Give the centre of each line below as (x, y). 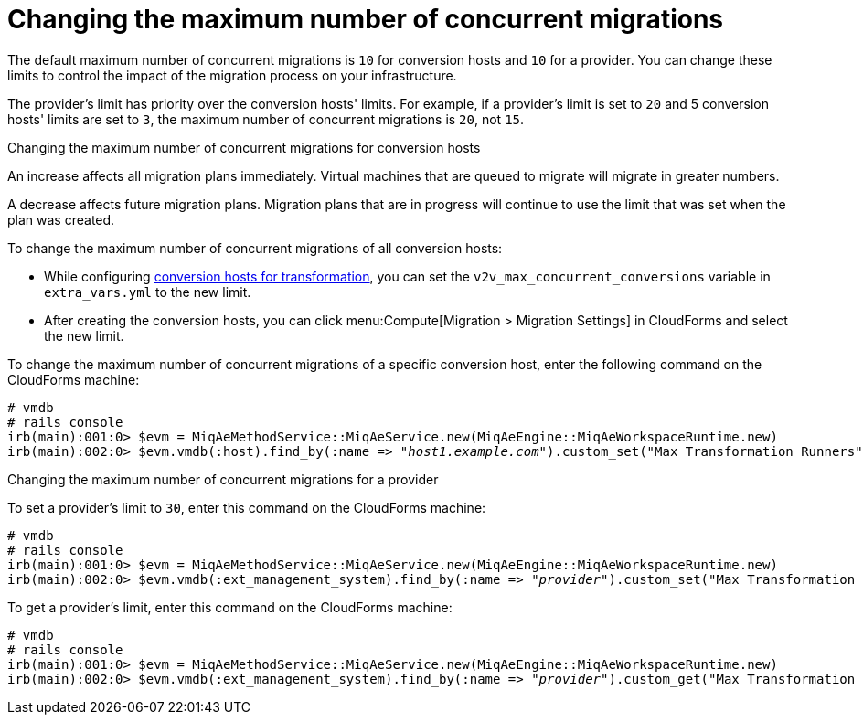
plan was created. (61, 219)
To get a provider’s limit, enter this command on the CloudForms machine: (230, 607)
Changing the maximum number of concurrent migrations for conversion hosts (244, 147)
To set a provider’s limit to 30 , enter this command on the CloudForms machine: (247, 507)
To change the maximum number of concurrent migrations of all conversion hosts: (255, 248)
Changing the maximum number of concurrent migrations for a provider (223, 479)
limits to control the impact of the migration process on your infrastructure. (232, 75)
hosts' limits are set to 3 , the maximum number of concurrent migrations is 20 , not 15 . (266, 119)
